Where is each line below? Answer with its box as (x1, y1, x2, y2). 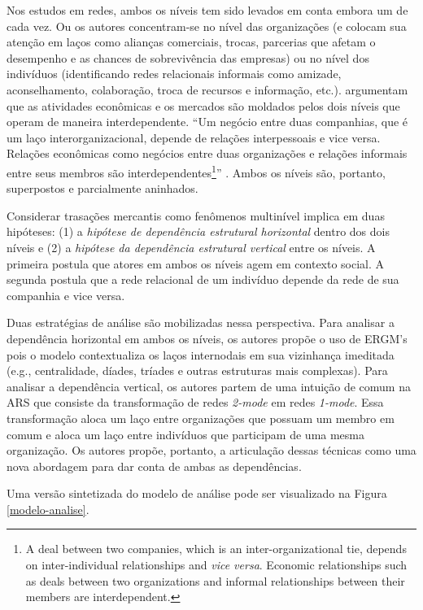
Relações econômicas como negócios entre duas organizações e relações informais (7, 145, 408, 162)
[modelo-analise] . (7, 500, 89, 517)
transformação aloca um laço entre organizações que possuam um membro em (7, 409, 395, 426)
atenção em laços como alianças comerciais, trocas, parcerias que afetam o (7, 33, 376, 50)
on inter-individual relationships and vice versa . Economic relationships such (25, 556, 408, 573)
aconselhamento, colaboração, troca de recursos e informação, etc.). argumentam (7, 81, 408, 98)
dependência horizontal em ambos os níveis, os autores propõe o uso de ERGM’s (7, 329, 408, 346)
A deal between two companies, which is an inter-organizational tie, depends (25, 540, 407, 557)
